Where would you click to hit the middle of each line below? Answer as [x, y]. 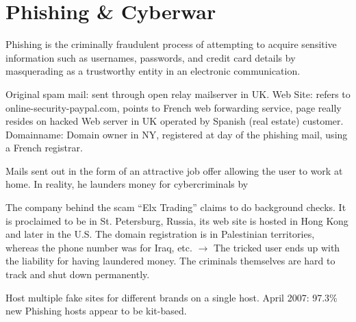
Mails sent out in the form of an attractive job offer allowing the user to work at [174, 170]
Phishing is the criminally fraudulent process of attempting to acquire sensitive [171, 44]
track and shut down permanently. [78, 274]
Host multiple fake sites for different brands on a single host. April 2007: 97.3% [171, 297]
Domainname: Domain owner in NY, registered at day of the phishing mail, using [177, 134]
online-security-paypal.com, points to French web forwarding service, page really [174, 107]
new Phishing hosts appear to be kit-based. [96, 311]
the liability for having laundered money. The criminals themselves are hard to [170, 261]
